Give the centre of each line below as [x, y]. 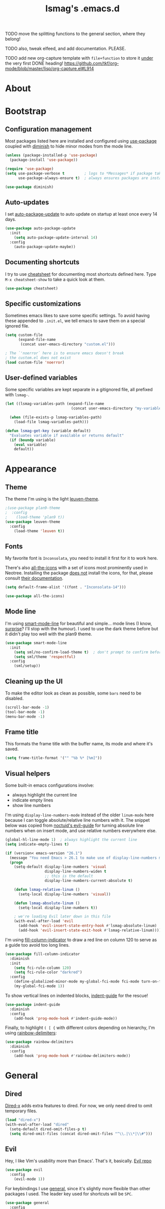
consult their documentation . [34, 578]
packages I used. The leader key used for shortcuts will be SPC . [69, 1194]
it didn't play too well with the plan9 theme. [49, 634]
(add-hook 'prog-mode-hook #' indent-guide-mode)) [66, 1018]
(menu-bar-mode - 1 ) [25, 716]
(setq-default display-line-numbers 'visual [60, 867]
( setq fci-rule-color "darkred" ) [48, 972]
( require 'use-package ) [29, 169]
